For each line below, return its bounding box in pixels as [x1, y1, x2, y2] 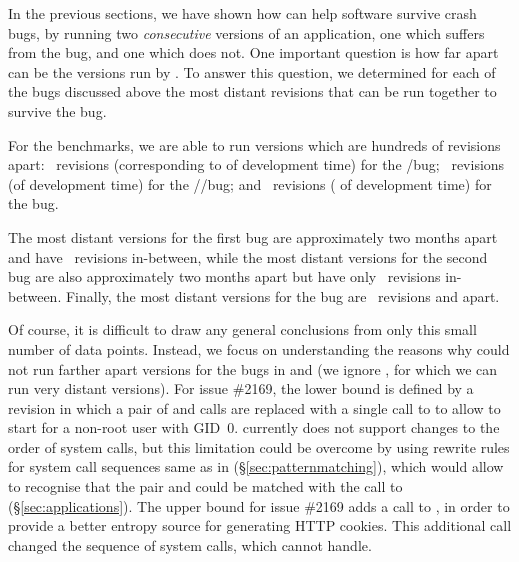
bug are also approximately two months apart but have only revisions [8, 266, 441, 287]
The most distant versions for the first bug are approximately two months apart [8, 226, 498, 247]
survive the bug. [8, 100, 107, 121]
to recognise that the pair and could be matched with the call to [8, 476, 403, 497]
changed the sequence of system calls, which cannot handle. [8, 534, 372, 555]
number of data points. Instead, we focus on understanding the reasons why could [8, 338, 510, 359]
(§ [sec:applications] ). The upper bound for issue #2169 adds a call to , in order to [8, 495, 510, 516]
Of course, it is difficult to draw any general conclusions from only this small [8, 319, 477, 340]
